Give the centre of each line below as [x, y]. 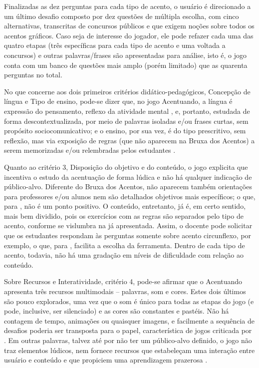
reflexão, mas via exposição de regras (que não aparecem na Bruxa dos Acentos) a [129, 140]
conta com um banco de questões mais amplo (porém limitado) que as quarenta [126, 65]
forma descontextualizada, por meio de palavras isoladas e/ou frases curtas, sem [126, 121]
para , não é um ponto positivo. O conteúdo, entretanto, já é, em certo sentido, [125, 206]
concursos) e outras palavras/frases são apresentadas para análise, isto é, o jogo [125, 55]
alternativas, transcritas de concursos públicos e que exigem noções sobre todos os [129, 26]
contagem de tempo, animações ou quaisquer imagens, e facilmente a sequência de [129, 320]
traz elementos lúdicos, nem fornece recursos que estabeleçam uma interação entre [129, 350]
